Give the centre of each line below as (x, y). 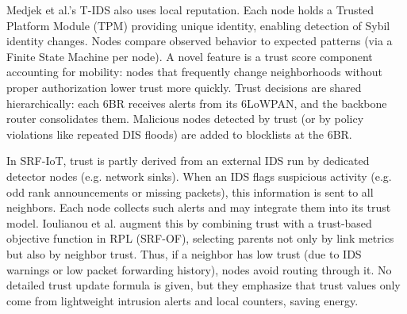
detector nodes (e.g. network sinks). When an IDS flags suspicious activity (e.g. (199, 176)
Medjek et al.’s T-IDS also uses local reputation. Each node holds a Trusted (190, 10)
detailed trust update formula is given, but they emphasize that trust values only (203, 285)
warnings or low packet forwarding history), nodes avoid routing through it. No (199, 269)
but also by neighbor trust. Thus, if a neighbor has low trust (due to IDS (184, 253)
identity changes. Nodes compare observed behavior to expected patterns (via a (200, 41)
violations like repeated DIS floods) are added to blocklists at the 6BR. (179, 134)
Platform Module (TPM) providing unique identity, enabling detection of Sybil (198, 25)
